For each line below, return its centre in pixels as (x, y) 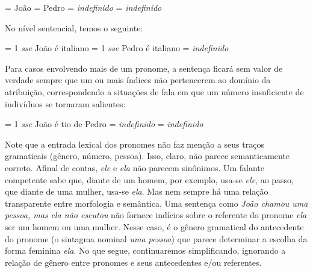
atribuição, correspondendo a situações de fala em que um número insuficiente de (154, 91)
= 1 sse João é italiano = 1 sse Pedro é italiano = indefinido (117, 48)
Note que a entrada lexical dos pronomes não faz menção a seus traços (135, 144)
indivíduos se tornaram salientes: (65, 103)
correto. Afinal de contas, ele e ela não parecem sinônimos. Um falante (135, 167)
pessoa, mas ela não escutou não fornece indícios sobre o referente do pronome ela (156, 215)
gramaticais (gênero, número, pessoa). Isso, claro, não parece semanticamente (147, 156)
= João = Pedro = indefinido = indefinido (83, 7)
